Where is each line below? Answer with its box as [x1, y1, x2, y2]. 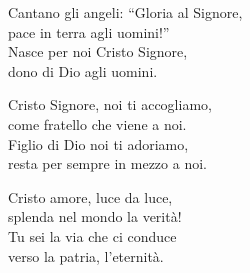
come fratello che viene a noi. [8, 113, 187, 134]
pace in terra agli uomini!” [8, 21, 170, 42]
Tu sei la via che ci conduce [8, 225, 177, 246]
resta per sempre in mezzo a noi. [8, 153, 207, 174]
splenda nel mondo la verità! [8, 206, 182, 227]
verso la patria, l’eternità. [8, 245, 164, 266]
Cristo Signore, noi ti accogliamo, [8, 94, 212, 115]
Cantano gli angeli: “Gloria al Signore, [8, 2, 243, 22]
